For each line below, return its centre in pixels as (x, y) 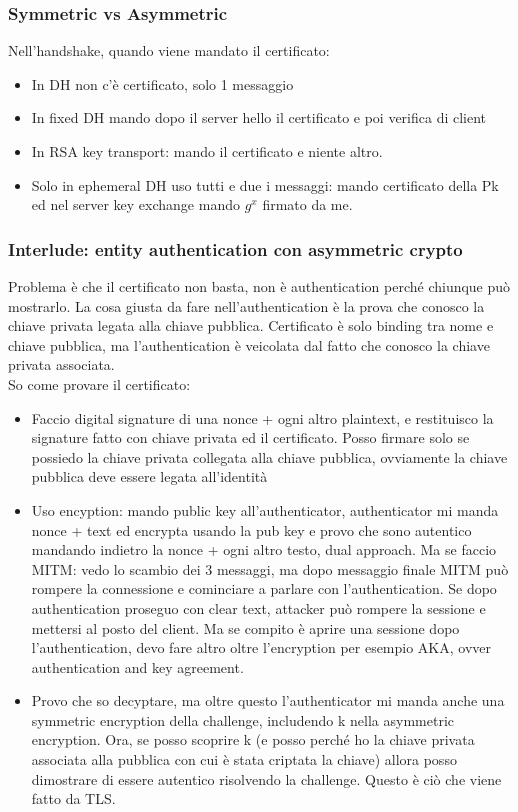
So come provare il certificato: (99, 383)
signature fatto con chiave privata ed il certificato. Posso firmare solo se (250, 437)
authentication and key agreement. (137, 666)
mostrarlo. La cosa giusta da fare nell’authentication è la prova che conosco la (246, 305)
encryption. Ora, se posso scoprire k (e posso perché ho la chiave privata (253, 739)
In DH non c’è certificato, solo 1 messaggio (162, 83)
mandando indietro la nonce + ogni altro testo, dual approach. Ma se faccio (264, 549)
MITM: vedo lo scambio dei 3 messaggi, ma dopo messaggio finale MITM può (270, 568)
